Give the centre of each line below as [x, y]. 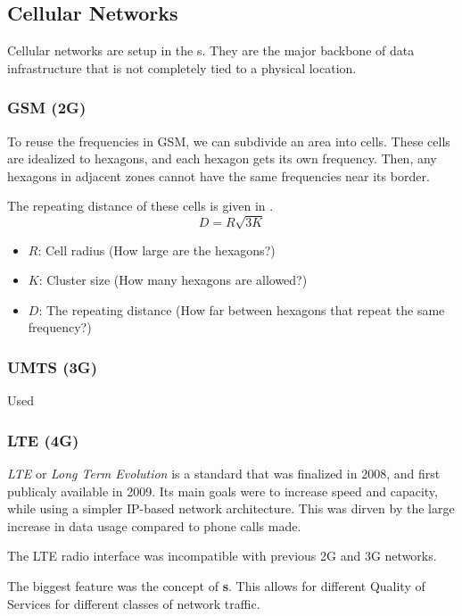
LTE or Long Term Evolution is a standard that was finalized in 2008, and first [224, 473]
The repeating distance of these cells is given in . [140, 206]
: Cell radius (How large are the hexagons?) [157, 250]
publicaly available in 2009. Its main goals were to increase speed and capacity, [223, 491]
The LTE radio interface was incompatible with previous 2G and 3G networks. [222, 556]
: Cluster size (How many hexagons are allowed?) [173, 280]
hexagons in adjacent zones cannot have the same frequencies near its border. [219, 175]
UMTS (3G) [52, 366]
